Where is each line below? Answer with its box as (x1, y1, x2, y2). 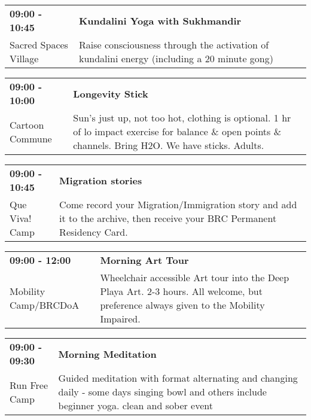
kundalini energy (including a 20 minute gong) (78, 51, 273, 65)
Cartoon (10, 117, 44, 132)
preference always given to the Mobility (100, 298, 265, 312)
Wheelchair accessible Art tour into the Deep (100, 270, 289, 284)
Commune (10, 131, 52, 145)
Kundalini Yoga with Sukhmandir (78, 13, 242, 28)
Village (10, 51, 39, 65)
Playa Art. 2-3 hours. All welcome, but (100, 284, 263, 298)
